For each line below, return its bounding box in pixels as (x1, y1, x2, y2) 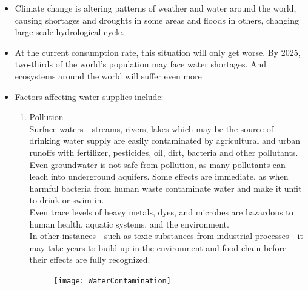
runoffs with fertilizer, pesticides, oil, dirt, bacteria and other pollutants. (29, 146, 298, 158)
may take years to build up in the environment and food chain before (29, 241, 287, 254)
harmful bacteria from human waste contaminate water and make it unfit (29, 181, 302, 194)
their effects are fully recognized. (29, 253, 150, 266)
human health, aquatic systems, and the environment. (29, 217, 229, 230)
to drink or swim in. (29, 194, 104, 206)
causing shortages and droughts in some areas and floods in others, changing (15, 13, 300, 26)
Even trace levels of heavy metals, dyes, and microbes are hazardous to (29, 205, 293, 218)
